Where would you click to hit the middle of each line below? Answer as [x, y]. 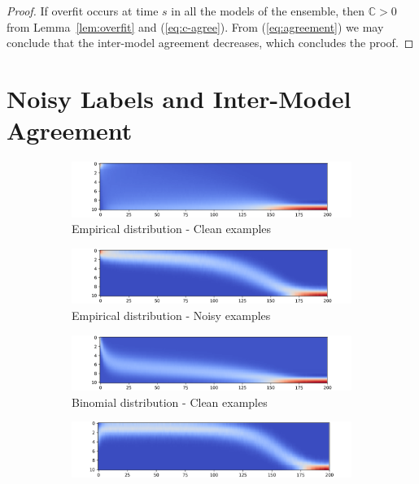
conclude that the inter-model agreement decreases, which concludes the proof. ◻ [210, 43]
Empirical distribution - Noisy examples [171, 315]
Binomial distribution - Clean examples [170, 402]
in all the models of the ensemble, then [268, 11]
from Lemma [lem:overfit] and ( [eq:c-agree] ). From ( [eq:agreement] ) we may [195, 26]
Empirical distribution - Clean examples [172, 229]
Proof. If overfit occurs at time [83, 11]
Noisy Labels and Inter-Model [179, 98]
